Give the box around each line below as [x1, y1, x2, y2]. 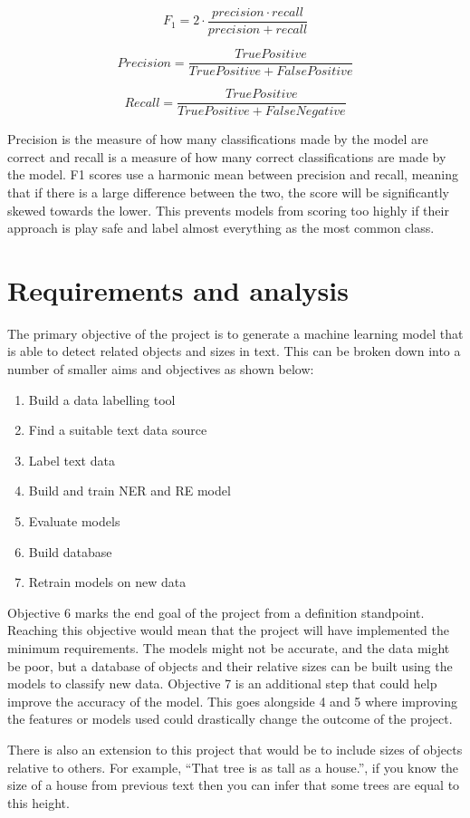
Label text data [28, 450, 115, 469]
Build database [28, 542, 112, 561]
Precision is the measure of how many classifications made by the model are [7, 130, 428, 149]
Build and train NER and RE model [28, 481, 231, 500]
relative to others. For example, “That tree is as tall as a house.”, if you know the [7, 757, 459, 776]
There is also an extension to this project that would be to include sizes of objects [7, 739, 463, 758]
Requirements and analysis [7, 271, 349, 308]
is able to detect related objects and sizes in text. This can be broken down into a [7, 342, 461, 361]
